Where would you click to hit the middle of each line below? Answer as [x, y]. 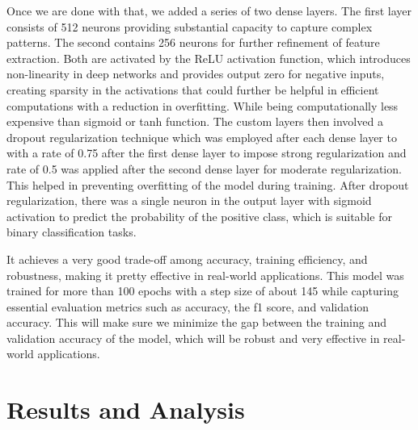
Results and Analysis [126, 409]
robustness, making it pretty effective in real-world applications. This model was [205, 275]
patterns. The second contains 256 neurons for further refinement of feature [193, 42]
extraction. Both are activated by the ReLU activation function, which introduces [209, 58]
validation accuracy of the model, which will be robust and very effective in [193, 338]
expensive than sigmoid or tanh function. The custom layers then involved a [195, 121]
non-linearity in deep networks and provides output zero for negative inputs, [196, 74]
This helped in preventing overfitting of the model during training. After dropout [208, 184]
